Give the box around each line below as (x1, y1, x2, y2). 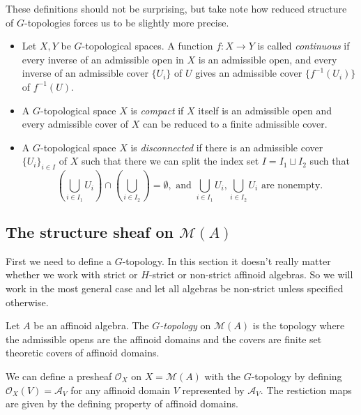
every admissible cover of (22, 116, 129, 131)
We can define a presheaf (6, 369, 112, 384)
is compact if (130, 103, 184, 117)
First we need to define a (6, 253, 112, 268)
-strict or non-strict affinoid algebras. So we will (148, 267, 353, 282)
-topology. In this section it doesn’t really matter (122, 253, 331, 268)
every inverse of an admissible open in (22, 52, 184, 66)
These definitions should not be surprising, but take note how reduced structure (6, 1, 347, 15)
